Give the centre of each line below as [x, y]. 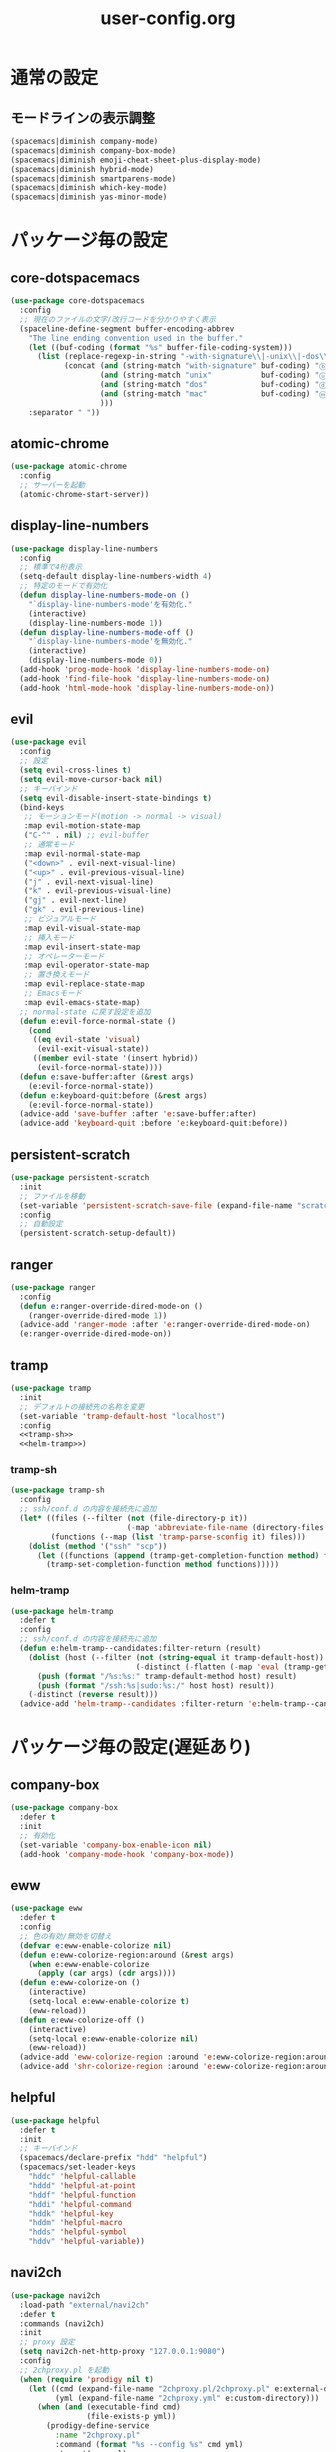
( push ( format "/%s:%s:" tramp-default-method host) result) [167, 1676]
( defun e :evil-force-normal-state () [98, 1021]
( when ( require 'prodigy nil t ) [87, 2379]
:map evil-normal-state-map [82, 853]
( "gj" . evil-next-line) [75, 900]
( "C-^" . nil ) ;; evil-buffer [86, 835]
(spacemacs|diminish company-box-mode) [93, 150]
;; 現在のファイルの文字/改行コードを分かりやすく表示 [118, 319]
